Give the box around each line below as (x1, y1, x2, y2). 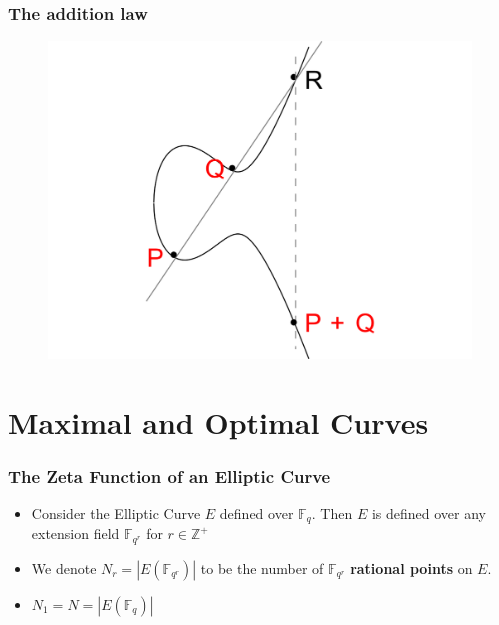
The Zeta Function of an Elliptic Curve (8, 463, 331, 488)
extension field (31, 523, 120, 544)
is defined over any (371, 502, 486, 523)
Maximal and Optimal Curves (8, 401, 429, 442)
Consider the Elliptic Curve (31, 502, 201, 523)
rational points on (350, 557, 473, 578)
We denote (31, 557, 97, 578)
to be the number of (200, 557, 324, 578)
